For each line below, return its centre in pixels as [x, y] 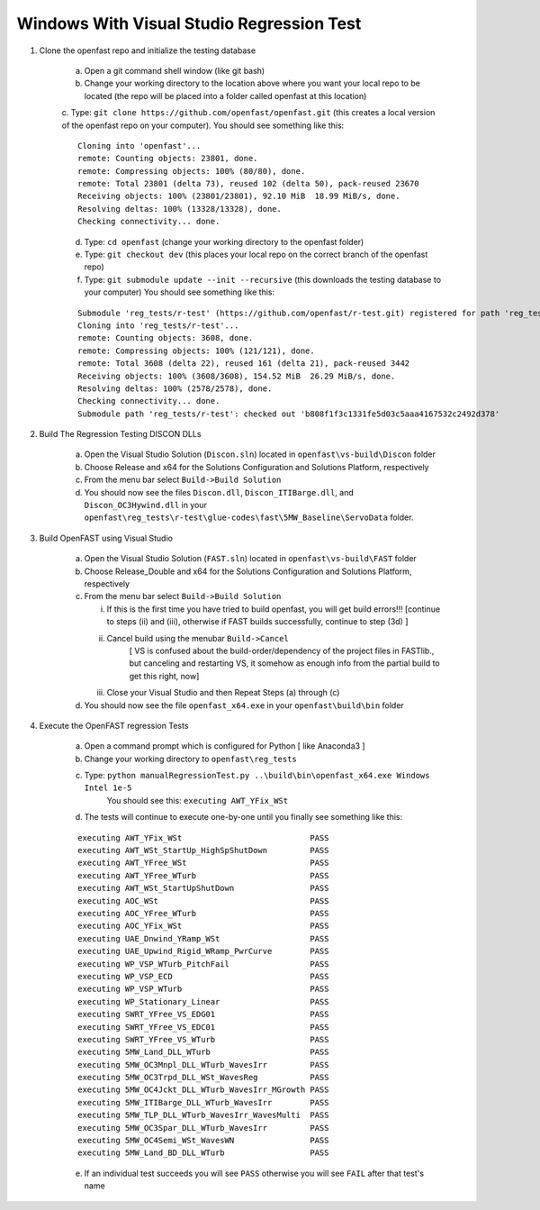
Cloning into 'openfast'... [139, 146]
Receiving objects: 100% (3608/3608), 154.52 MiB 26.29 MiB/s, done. [237, 376]
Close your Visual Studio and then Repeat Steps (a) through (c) [223, 693]
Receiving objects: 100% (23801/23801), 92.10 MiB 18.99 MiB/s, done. [239, 196]
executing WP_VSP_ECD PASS [203, 976]
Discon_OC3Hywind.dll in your [145, 505]
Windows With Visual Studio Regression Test [189, 23]
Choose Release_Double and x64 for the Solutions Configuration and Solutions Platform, [248, 571]
